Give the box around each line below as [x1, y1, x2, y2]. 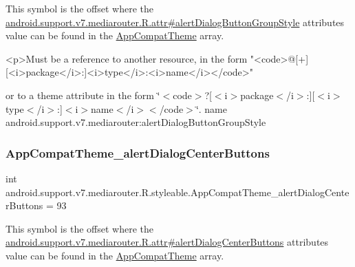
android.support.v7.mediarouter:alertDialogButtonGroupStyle [6, 115, 266, 129]
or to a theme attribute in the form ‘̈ [6, 87, 160, 102]
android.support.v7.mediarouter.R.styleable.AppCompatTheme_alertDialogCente [6, 184, 349, 199]
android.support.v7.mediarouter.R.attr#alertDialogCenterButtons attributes [6, 235, 329, 249]
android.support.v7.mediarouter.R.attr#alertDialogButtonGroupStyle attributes [6, 14, 345, 29]
